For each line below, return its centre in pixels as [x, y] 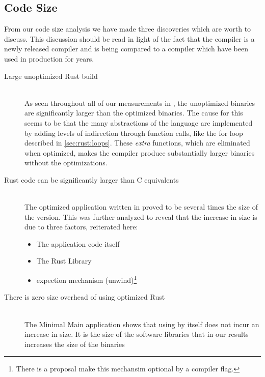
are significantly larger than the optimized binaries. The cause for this [134, 113]
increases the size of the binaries [75, 344]
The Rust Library [64, 261]
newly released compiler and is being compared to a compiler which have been [126, 49]
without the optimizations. [66, 163]
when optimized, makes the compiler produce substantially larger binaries [140, 152]
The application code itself [78, 243]
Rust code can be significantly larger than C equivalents [91, 179]
